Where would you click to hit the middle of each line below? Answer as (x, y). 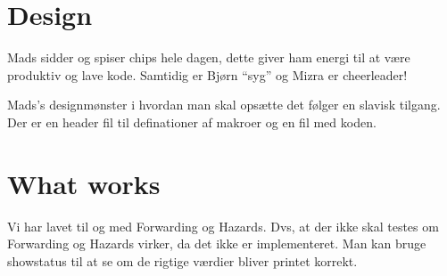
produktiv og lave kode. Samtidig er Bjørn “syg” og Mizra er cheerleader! (207, 74)
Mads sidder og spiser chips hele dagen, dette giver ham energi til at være (209, 57)
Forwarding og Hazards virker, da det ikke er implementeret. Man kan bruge (217, 244)
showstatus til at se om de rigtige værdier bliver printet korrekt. (182, 260)
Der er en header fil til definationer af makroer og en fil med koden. (192, 122)
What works (84, 183)
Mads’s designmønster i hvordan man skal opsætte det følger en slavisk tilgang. (224, 105)
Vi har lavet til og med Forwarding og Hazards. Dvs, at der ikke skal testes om (223, 226)
